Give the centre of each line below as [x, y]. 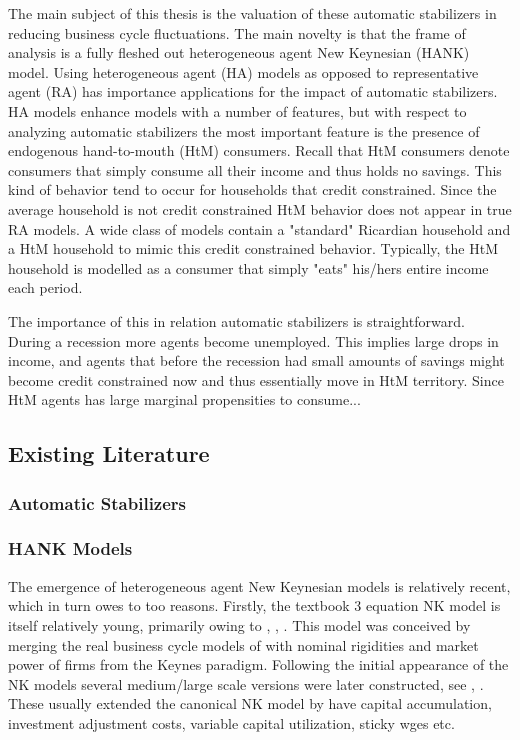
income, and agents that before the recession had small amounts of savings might [256, 360]
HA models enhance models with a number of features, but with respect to [237, 110]
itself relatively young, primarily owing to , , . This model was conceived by [239, 624]
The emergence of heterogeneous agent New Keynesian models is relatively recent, [259, 585]
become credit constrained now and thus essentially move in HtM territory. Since [256, 379]
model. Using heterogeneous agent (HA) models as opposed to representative [243, 71]
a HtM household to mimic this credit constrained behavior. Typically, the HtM [253, 248]
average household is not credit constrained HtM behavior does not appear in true [260, 208]
